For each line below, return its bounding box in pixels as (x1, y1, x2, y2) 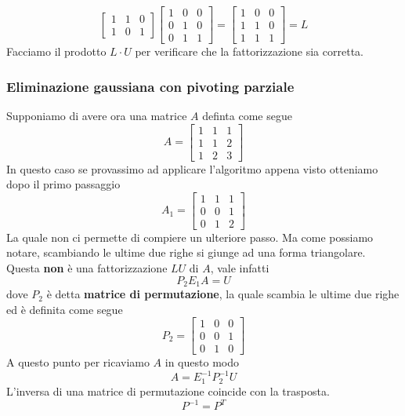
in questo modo (165, 354, 239, 370)
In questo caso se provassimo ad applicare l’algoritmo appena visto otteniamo (6, 160, 378, 177)
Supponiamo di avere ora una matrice (6, 107, 187, 123)
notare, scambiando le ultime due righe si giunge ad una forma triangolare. (6, 244, 366, 261)
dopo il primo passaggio (6, 176, 121, 192)
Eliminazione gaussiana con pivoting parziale (6, 76, 295, 96)
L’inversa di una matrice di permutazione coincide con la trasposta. (6, 382, 330, 399)
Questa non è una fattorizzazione (6, 260, 168, 276)
